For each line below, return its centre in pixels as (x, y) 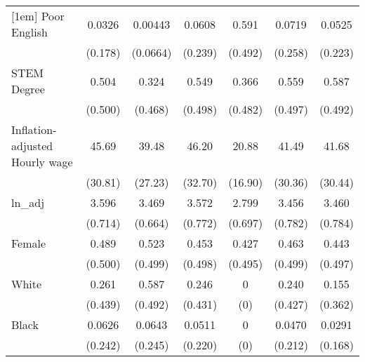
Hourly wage (42, 162)
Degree (28, 89)
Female (29, 243)
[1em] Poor (38, 16)
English (29, 32)
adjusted (32, 146)
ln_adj (28, 202)
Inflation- (34, 129)
